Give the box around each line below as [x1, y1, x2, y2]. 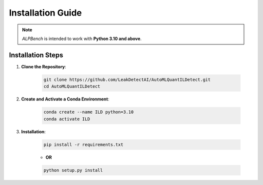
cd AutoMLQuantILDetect [43, 83, 101, 89]
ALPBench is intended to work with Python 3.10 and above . [22, 36, 142, 41]
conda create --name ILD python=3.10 [43, 109, 134, 115]
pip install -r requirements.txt [43, 142, 124, 147]
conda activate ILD [43, 116, 90, 122]
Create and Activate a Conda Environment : [21, 96, 110, 102]
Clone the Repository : [21, 63, 67, 69]
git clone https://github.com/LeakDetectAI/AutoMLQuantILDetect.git [43, 77, 211, 82]
